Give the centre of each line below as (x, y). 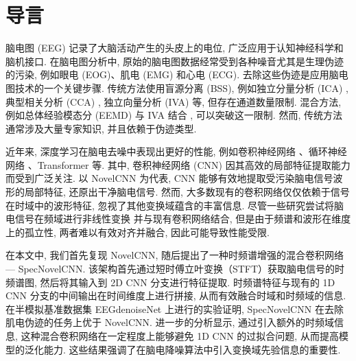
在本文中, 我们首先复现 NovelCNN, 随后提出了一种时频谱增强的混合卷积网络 (175, 255)
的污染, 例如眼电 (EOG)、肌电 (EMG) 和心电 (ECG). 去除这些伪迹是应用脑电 (177, 74)
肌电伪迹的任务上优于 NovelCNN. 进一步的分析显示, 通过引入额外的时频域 (170, 322)
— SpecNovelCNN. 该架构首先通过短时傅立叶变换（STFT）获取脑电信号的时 (175, 269)
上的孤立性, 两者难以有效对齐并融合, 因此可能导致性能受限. (138, 232)
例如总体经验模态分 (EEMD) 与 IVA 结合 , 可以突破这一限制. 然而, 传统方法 (174, 115)
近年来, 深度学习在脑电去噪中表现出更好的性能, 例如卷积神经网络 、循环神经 (176, 151)
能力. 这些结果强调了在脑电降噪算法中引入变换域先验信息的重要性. (192, 349)
